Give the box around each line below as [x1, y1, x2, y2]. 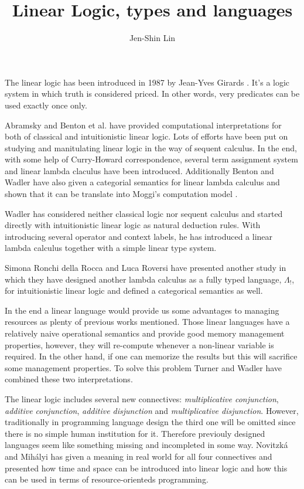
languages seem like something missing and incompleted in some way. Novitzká [5, 439, 288, 451]
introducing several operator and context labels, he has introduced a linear [5, 230, 273, 242]
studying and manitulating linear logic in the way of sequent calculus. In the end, [5, 141, 297, 154]
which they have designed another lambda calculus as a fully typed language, [5, 273, 282, 285]
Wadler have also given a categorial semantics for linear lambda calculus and [5, 176, 280, 188]
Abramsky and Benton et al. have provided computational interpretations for [5, 118, 282, 131]
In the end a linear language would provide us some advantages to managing [5, 304, 279, 316]
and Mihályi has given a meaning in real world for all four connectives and [5, 450, 272, 462]
